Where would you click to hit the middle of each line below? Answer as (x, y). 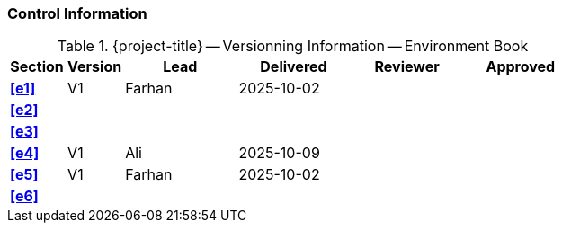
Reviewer (407, 67)
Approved (521, 67)
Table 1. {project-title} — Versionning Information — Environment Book (293, 46)
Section (37, 67)
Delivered (294, 67)
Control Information (77, 13)
